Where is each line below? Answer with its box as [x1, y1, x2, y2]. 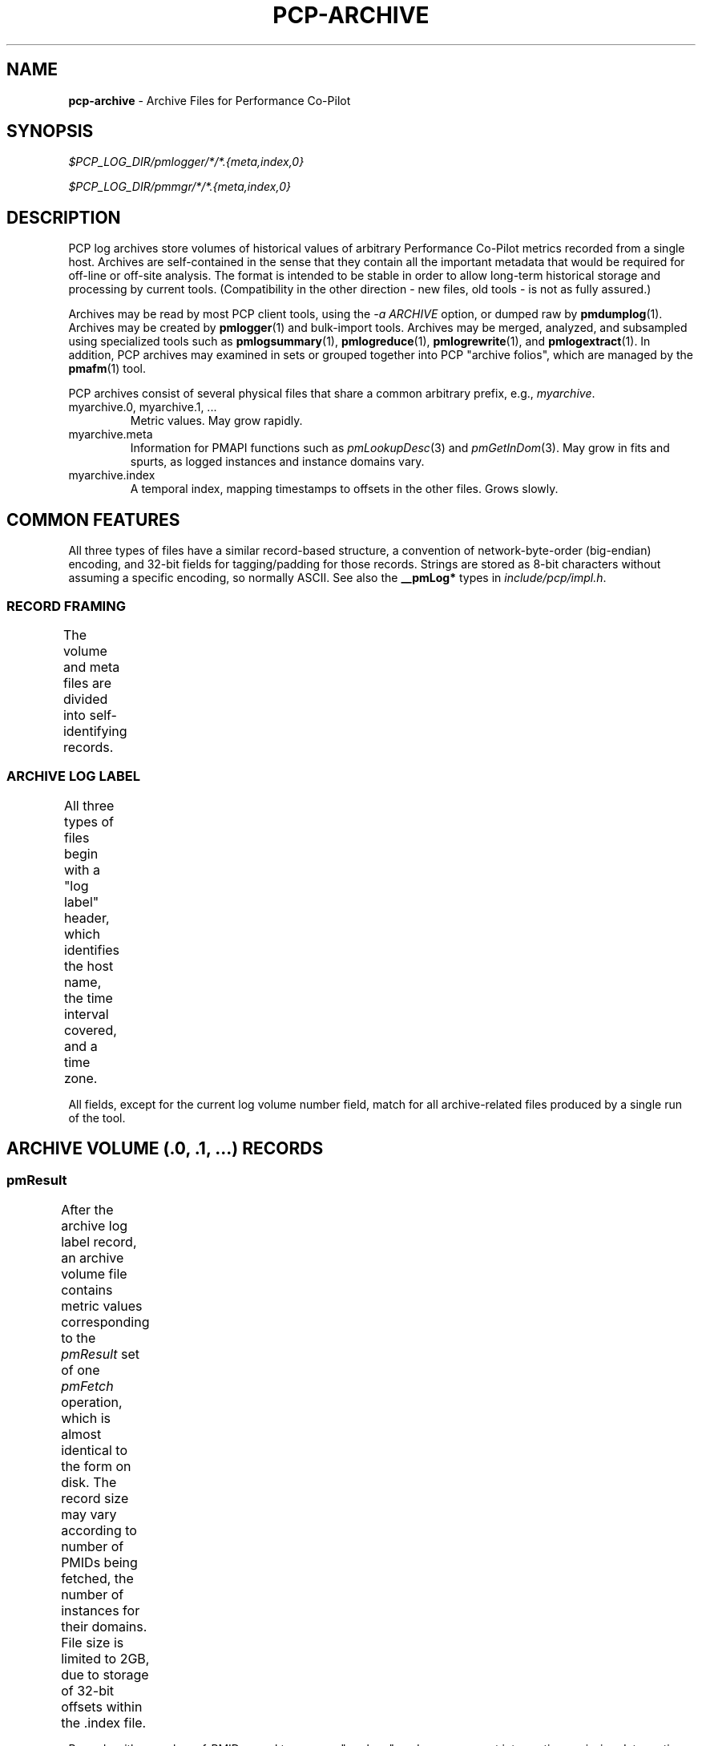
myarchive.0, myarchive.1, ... [68, 400, 217, 414]
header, [63, 909, 110, 926]
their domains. [61, 1618, 147, 1635]
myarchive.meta [68, 427, 153, 442]
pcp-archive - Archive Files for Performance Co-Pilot [68, 93, 351, 107]
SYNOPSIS [6, 121, 94, 142]
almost [61, 1425, 102, 1442]
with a [63, 861, 101, 878]
